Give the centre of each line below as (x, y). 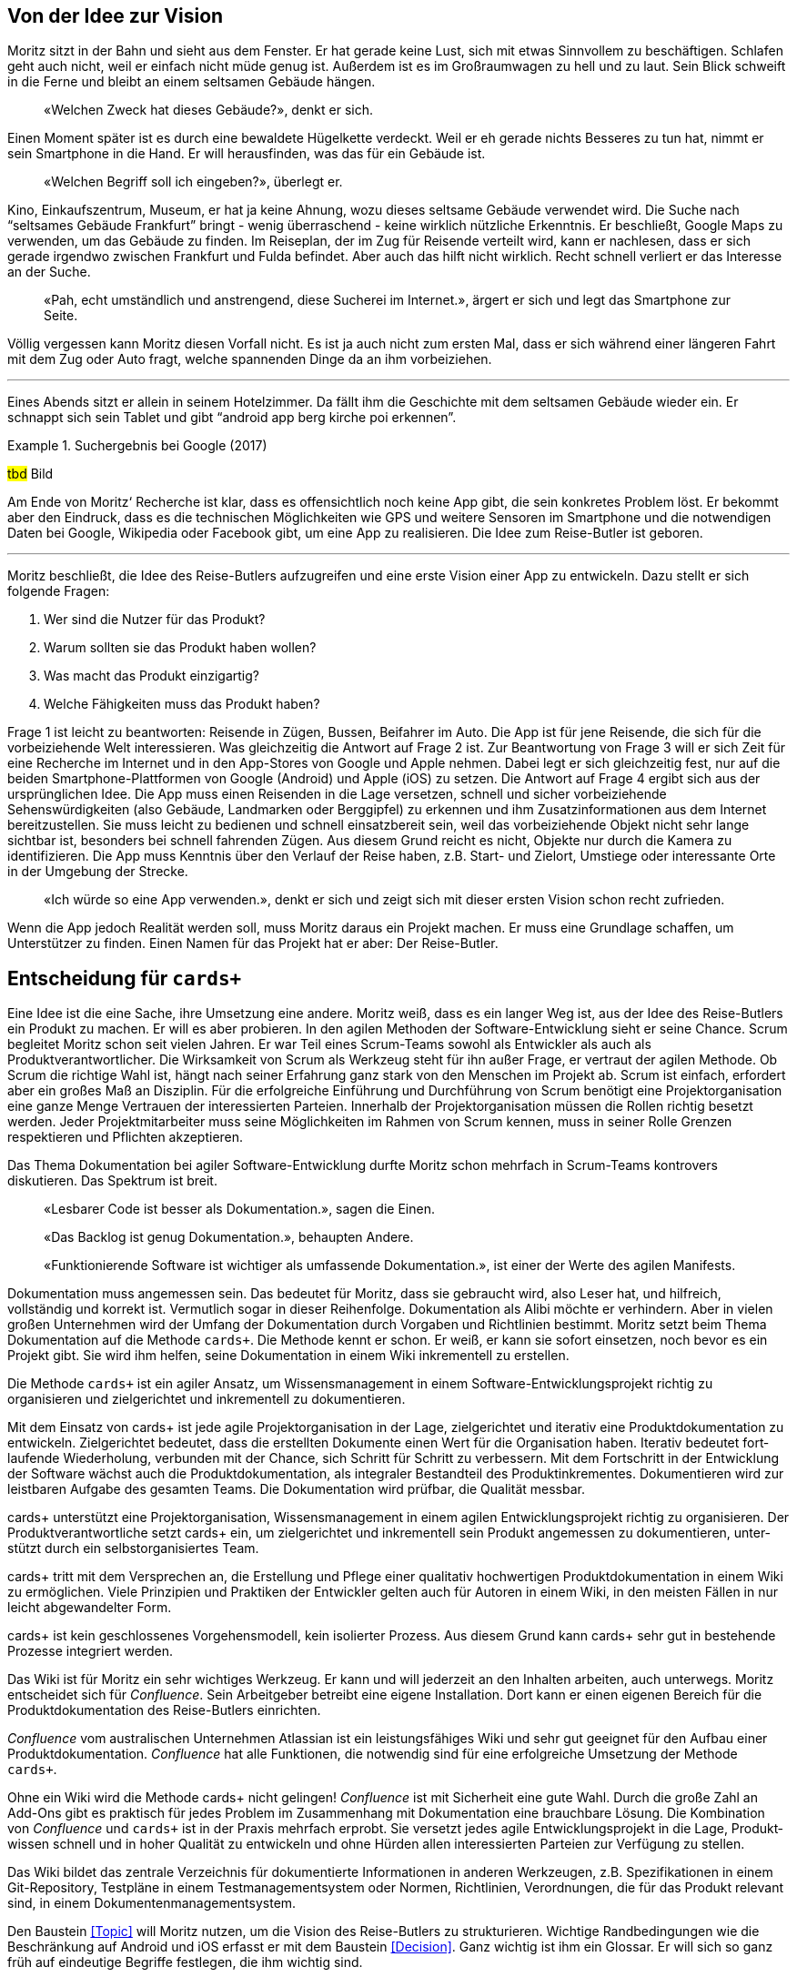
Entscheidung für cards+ (125, 978)
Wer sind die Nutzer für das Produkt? (155, 620)
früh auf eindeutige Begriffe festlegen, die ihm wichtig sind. (185, 1962)
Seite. (61, 316)
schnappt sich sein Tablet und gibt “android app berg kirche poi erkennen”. (232, 418)
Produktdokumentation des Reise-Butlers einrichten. (164, 1710)
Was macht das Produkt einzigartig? (151, 676)
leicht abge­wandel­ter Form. (90, 1608)
